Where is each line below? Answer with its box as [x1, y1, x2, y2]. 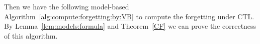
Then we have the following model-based [4, 1, 129, 11]
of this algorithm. [4, 30, 58, 41]
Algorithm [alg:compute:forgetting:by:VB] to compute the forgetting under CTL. [4, 11, 254, 21]
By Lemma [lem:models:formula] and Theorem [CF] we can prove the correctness [4, 21, 256, 31]
